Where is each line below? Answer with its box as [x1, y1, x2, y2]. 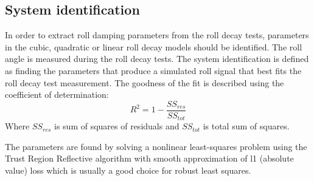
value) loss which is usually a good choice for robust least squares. [5, 164, 251, 177]
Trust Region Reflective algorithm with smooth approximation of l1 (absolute [5, 152, 294, 165]
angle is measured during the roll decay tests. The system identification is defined [5, 52, 309, 65]
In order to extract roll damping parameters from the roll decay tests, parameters [5, 29, 309, 41]
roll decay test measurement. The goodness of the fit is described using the [5, 76, 284, 89]
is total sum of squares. [203, 120, 290, 132]
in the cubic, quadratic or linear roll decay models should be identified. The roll [5, 40, 302, 53]
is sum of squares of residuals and [54, 120, 180, 132]
